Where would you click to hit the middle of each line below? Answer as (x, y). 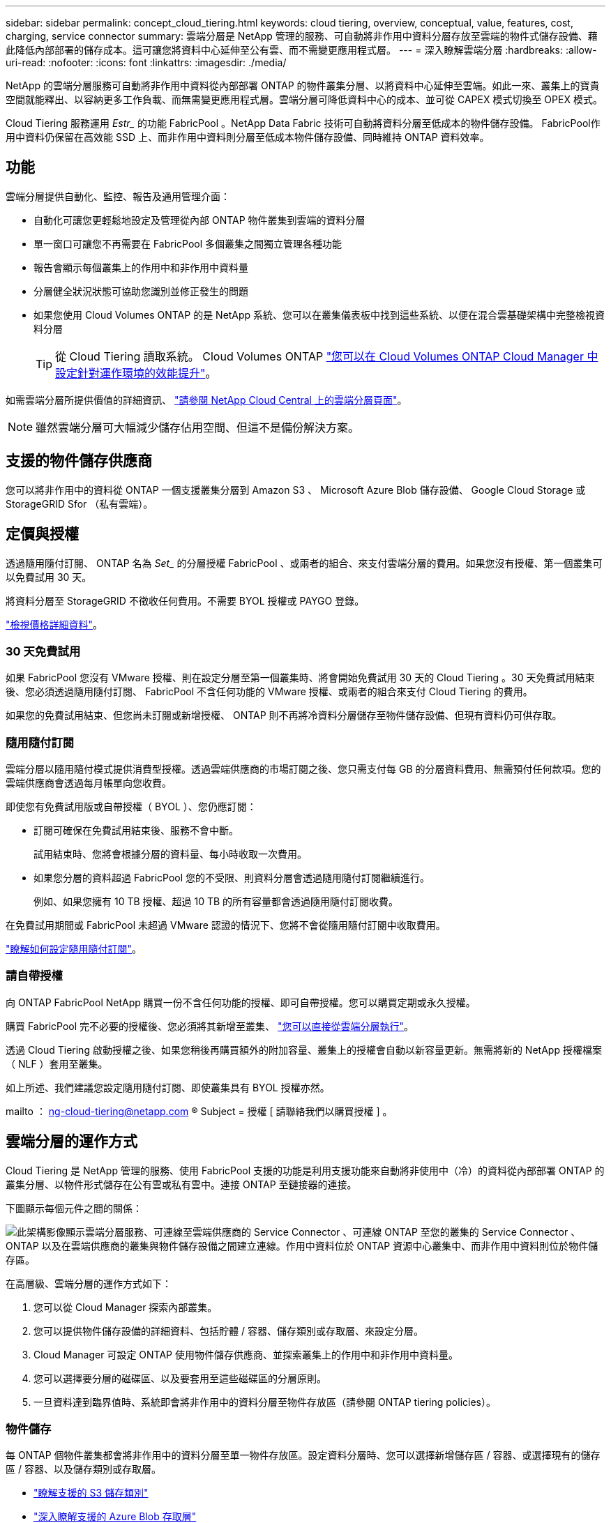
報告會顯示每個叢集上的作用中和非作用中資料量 (141, 267)
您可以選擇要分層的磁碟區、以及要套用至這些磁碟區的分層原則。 (180, 1378)
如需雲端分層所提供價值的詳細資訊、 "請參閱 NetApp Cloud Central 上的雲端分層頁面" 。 (206, 400)
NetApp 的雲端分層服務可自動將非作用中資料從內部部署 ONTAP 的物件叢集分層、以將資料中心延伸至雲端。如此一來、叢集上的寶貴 (303, 85)
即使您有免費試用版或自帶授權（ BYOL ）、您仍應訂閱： (131, 807)
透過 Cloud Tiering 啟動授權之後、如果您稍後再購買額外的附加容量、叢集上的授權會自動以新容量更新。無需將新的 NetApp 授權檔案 (304, 1050)
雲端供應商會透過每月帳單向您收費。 (89, 783)
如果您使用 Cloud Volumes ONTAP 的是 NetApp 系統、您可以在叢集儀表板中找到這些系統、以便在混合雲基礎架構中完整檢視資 (319, 315)
